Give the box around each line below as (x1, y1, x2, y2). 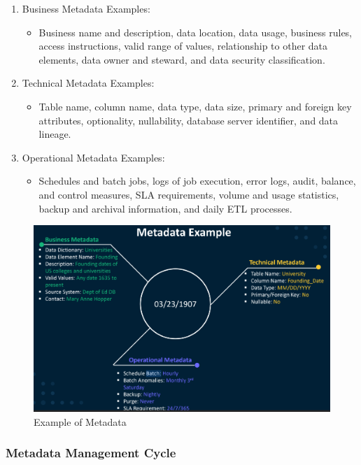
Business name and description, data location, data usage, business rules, (38, 24, 353, 39)
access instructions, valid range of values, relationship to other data (38, 38, 328, 53)
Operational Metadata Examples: (22, 150, 165, 164)
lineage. (38, 127, 71, 141)
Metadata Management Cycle (6, 444, 176, 462)
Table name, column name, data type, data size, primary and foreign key (38, 99, 352, 113)
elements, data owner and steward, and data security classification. (38, 52, 325, 66)
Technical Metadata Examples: (22, 76, 155, 90)
